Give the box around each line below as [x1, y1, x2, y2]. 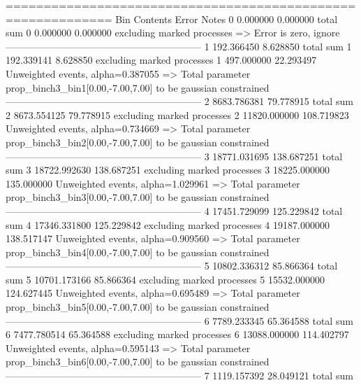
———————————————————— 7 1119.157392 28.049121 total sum [6, 368, 353, 383]
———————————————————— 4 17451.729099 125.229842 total [6, 203, 343, 218]
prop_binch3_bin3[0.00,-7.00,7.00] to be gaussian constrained [6, 190, 270, 204]
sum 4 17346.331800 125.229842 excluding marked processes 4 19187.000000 [6, 217, 330, 232]
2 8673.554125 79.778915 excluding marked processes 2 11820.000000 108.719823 [6, 107, 349, 122]
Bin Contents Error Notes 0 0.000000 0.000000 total [115, 11, 338, 26]
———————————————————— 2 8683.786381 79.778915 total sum [6, 94, 353, 108]
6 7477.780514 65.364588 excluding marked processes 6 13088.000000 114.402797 [6, 327, 349, 342]
